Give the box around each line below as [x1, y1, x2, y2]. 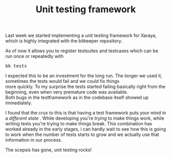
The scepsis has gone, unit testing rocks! [5, 147, 92, 153]
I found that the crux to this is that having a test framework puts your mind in [5, 110, 166, 116]
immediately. [5, 100, 32, 106]
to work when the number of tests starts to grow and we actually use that [5, 131, 159, 138]
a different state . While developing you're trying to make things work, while [5, 115, 164, 121]
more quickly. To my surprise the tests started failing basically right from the [5, 83, 166, 90]
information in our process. [5, 137, 62, 143]
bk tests [5, 63, 27, 69]
